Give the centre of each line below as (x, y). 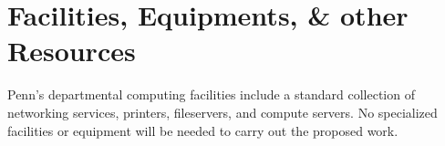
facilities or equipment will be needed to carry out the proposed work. (203, 130)
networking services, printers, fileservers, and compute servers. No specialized (222, 112)
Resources (72, 51)
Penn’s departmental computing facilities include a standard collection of (211, 94)
